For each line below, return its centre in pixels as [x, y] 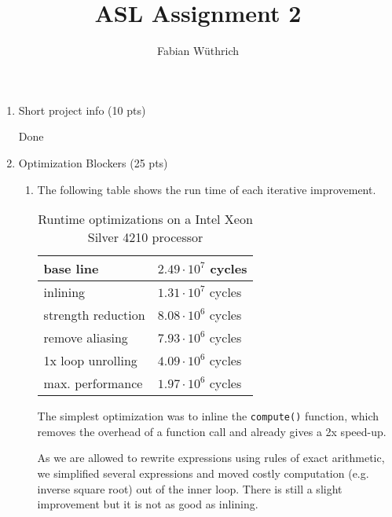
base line [71, 269]
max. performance [93, 383]
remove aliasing [86, 338]
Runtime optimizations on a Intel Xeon [145, 219]
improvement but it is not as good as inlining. [148, 504]
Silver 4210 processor [145, 237]
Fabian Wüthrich [198, 51]
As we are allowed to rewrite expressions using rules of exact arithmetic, [211, 458]
